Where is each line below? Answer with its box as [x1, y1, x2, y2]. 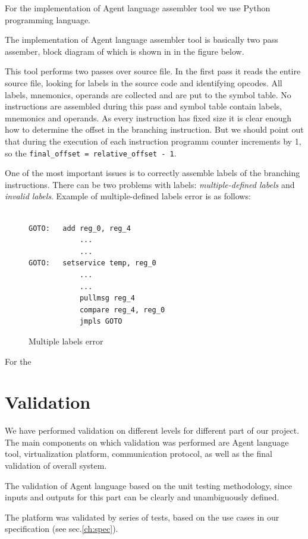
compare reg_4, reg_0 [79, 305, 165, 314]
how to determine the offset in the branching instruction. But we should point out [5, 123, 304, 136]
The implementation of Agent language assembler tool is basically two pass [5, 33, 278, 46]
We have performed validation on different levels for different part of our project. [5, 424, 300, 437]
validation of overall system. [5, 459, 107, 471]
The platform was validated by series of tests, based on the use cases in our [5, 510, 279, 523]
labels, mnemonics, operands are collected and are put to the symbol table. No [5, 88, 291, 101]
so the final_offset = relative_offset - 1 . [5, 146, 177, 159]
